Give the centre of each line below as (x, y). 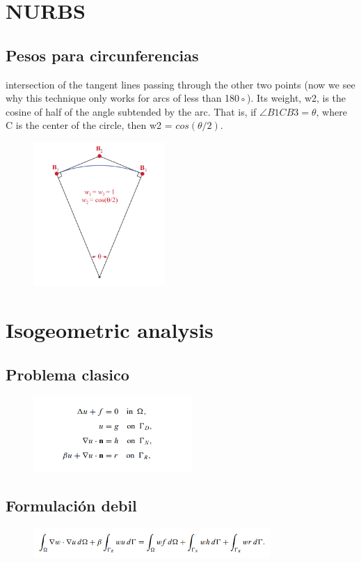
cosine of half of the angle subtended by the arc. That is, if (131, 111)
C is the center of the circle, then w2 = (89, 125)
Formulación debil (71, 506)
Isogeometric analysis (110, 330)
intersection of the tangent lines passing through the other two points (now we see (180, 84)
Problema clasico (67, 374)
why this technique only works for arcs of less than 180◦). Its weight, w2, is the (176, 98)
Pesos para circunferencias (102, 55)
